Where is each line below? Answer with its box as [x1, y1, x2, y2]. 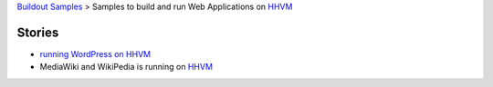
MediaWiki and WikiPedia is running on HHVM [39, 62, 214, 72]
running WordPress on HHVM [39, 48, 151, 59]
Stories [16, 24, 59, 40]
